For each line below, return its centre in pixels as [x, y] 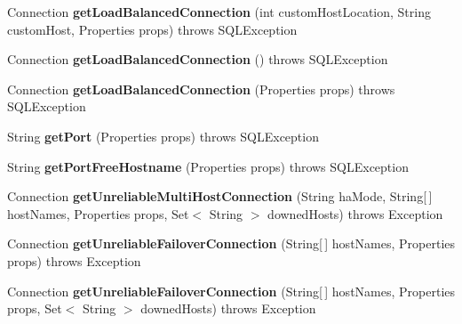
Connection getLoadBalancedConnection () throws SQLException [198, 59]
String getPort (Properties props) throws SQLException [163, 136]
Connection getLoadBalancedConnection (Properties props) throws [201, 89]
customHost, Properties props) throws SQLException [152, 29]
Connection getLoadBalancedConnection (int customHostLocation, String [219, 12]
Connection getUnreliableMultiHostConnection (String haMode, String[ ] [220, 196]
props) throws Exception [74, 260]
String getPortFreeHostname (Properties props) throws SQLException [208, 166]
